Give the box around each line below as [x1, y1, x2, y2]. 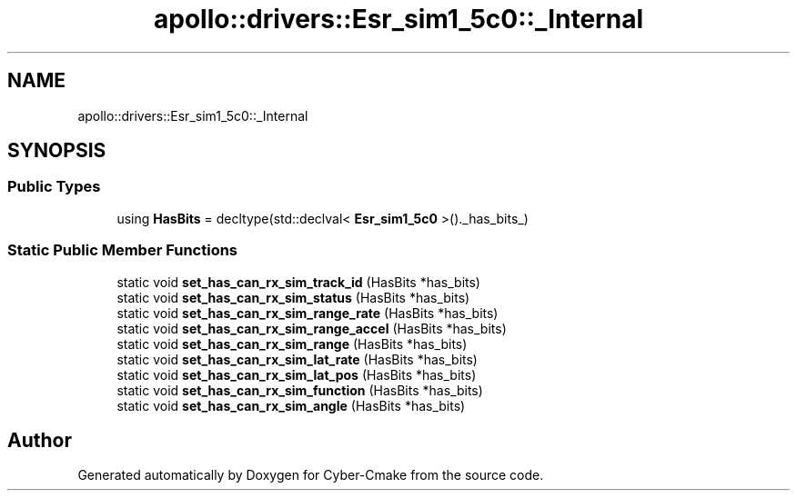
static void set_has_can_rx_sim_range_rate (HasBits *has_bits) [116, 304, 499, 321]
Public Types [7, 177, 101, 196]
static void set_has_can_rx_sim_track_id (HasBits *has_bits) [116, 274, 480, 290]
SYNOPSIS [7, 139, 106, 163]
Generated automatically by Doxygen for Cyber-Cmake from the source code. [77, 467, 544, 483]
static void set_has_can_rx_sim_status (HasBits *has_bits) [116, 289, 470, 305]
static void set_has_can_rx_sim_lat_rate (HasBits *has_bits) [116, 351, 478, 367]
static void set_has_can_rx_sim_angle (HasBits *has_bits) [116, 397, 466, 413]
